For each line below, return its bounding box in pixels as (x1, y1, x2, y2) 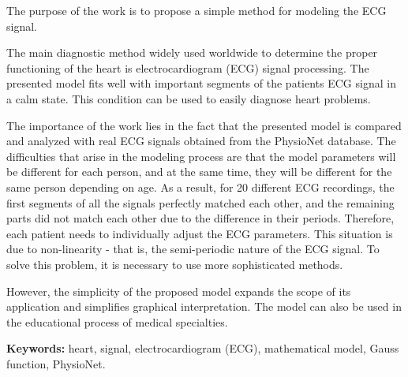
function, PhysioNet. (6, 355, 106, 371)
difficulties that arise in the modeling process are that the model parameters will (6, 147, 396, 164)
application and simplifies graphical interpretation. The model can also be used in (6, 298, 402, 315)
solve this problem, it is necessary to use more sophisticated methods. (6, 256, 343, 272)
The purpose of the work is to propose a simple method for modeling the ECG (6, 2, 387, 18)
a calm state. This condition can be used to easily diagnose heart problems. (6, 90, 371, 106)
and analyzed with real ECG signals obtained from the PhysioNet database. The (6, 133, 396, 149)
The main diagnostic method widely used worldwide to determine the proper (6, 44, 378, 61)
